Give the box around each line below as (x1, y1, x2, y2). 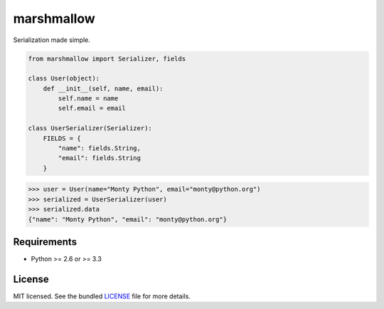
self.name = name (58, 95, 119, 103)
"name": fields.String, (58, 145, 142, 152)
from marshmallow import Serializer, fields (28, 54, 186, 63)
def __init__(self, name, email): (43, 84, 164, 93)
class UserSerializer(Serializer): (28, 125, 152, 132)
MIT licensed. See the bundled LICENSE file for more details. (13, 292, 191, 300)
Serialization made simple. (13, 36, 90, 44)
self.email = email (58, 104, 126, 112)
